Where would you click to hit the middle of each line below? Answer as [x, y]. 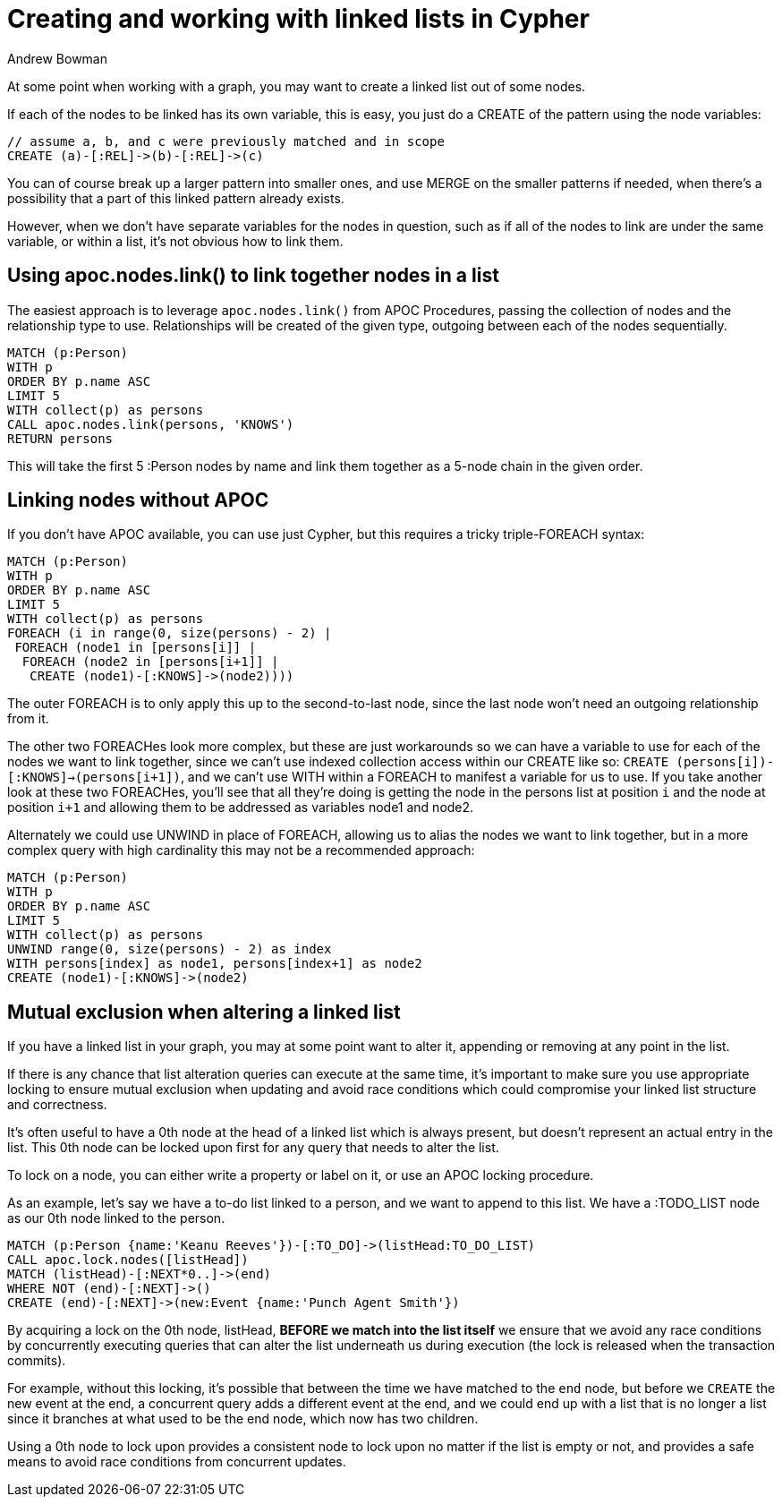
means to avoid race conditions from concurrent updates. [177, 1462]
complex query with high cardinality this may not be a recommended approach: [241, 850]
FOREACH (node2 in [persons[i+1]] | [150, 662]
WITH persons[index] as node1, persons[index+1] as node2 [215, 964]
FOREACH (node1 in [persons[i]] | [136, 648]
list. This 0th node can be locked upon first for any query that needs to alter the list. [253, 1148]
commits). [37, 1361]
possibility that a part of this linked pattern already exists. [176, 198]
